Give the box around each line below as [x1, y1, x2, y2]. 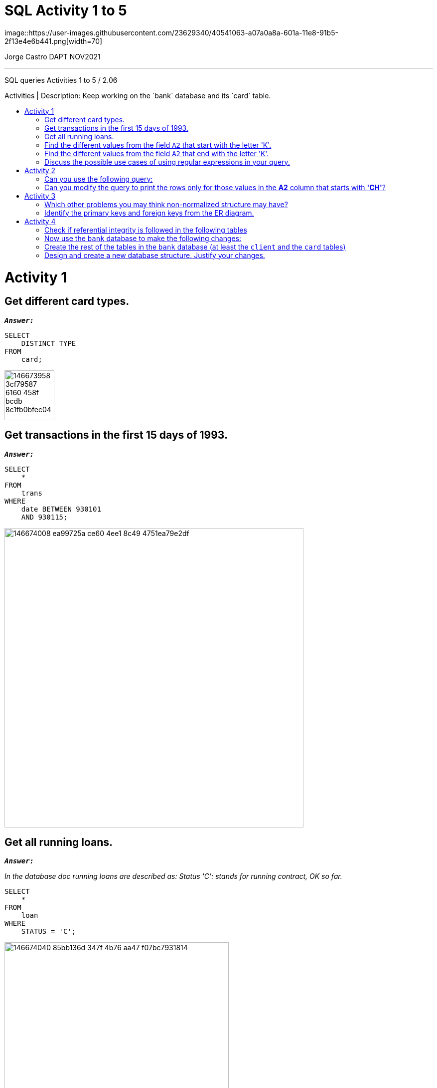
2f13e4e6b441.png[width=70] [4, 36, 103, 45]
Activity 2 [24, 166, 56, 175]
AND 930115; [21, 513, 68, 521]
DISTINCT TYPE [21, 339, 76, 347]
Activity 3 [24, 191, 56, 200]
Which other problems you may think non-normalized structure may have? [44, 200, 288, 209]
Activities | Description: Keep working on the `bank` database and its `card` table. [4, 91, 271, 100]
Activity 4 [24, 217, 56, 226]
